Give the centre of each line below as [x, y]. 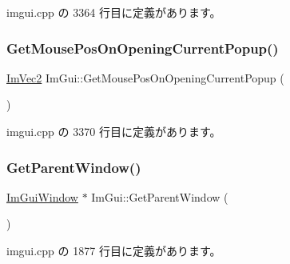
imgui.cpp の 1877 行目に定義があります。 [114, 250]
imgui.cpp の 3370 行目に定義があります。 [114, 131]
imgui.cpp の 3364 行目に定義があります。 [114, 12]
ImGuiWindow [42, 196]
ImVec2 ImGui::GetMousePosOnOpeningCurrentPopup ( [145, 77]
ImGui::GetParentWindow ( [160, 196]
